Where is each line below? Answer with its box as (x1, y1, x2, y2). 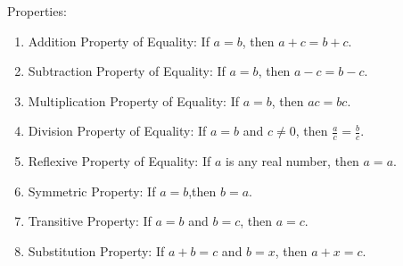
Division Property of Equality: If (28, 121, 207, 140)
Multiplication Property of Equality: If (28, 91, 240, 110)
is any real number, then (226, 152, 359, 170)
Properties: (7, 2, 67, 20)
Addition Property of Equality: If (28, 31, 210, 50)
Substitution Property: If (28, 241, 165, 260)
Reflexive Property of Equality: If (28, 152, 211, 170)
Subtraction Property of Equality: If (28, 62, 226, 80)
